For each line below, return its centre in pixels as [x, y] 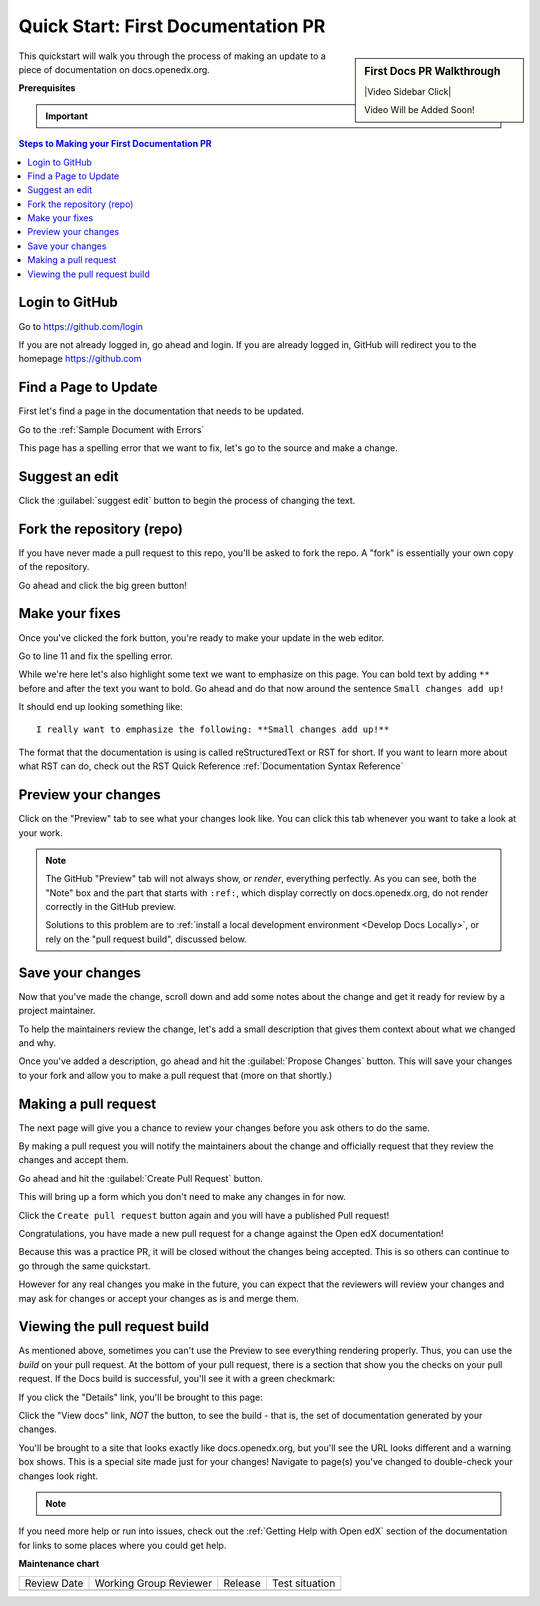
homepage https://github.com [80, 359]
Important [67, 116]
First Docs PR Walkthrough [432, 71]
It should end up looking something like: [101, 707]
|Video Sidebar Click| [408, 91]
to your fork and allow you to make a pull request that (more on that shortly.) [175, 1075]
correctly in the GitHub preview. [111, 907]
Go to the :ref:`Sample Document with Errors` [111, 429]
